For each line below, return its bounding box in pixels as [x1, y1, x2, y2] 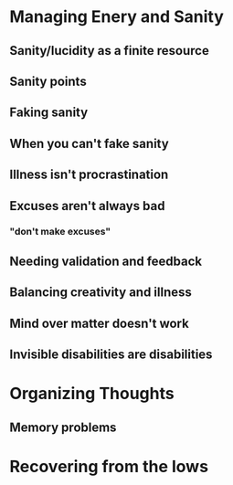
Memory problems [9, 419, 117, 435]
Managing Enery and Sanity [9, 6, 224, 27]
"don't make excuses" [9, 226, 111, 238]
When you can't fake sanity [9, 135, 169, 152]
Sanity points [9, 73, 87, 89]
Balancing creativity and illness [9, 285, 192, 300]
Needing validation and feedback [9, 253, 203, 269]
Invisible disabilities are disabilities [9, 347, 213, 363]
